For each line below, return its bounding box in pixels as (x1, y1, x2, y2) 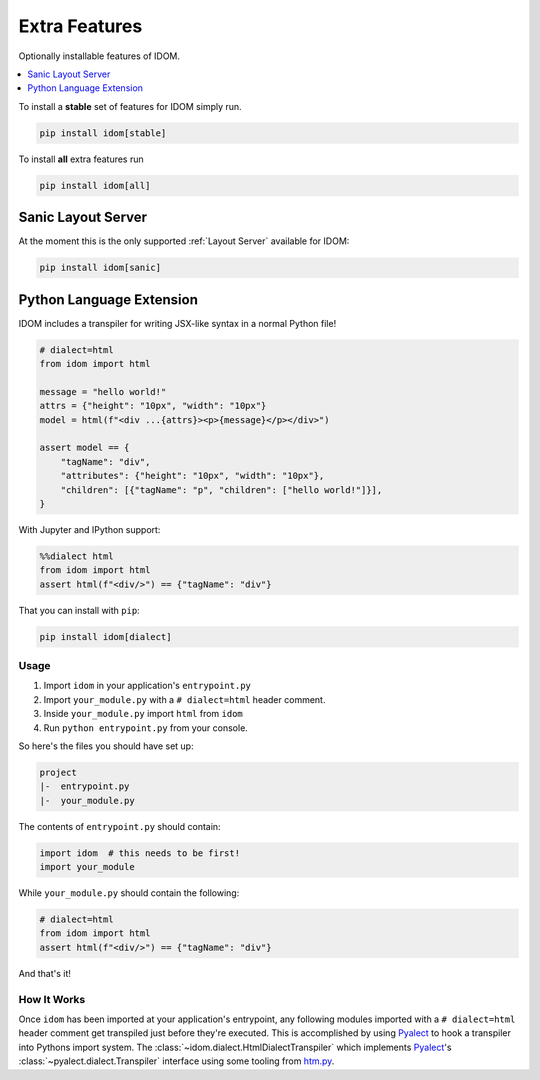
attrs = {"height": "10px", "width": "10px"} (39, 400, 267, 412)
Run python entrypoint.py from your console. (43, 721, 249, 734)
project (39, 766, 77, 778)
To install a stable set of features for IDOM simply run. (18, 100, 242, 112)
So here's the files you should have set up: (18, 740, 194, 752)
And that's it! (18, 967, 72, 979)
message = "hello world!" (39, 386, 167, 397)
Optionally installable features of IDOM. (18, 50, 180, 62)
